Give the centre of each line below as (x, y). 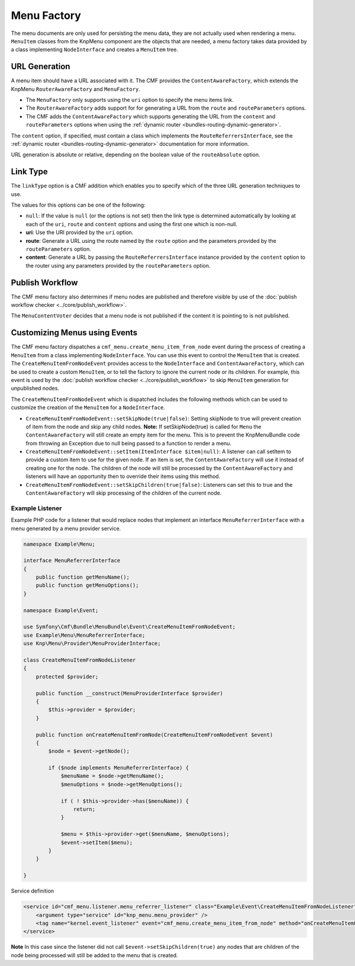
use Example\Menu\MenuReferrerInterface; (84, 635)
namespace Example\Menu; (59, 544)
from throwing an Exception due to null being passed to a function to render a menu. (129, 443)
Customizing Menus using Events (74, 333)
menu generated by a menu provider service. (66, 528)
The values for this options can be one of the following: (78, 205)
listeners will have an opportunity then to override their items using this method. (123, 476)
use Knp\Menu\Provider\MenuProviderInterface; (92, 644)
